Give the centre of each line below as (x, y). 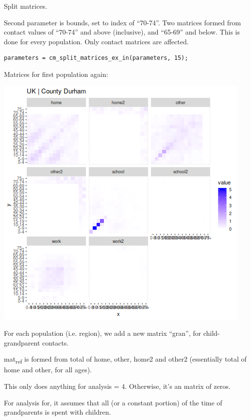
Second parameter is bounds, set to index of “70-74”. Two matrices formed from (123, 22)
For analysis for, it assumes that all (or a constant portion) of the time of (113, 402)
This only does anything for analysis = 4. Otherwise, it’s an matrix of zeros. (117, 386)
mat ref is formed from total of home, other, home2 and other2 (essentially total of (125, 360)
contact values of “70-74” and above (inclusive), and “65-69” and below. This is (122, 32)
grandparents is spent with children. (58, 412)
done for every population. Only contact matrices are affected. (96, 41)
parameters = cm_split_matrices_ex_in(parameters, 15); (96, 58)
